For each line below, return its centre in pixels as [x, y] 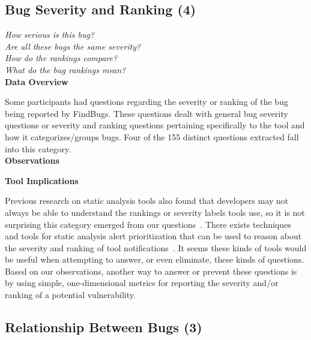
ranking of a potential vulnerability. [70, 295]
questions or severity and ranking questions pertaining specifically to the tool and [155, 125]
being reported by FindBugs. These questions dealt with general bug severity [146, 113]
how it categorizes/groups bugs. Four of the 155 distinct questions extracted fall [152, 136]
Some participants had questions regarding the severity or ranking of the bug [146, 102]
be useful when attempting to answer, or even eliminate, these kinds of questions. [155, 259]
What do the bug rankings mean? [65, 69]
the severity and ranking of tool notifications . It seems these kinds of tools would [156, 247]
